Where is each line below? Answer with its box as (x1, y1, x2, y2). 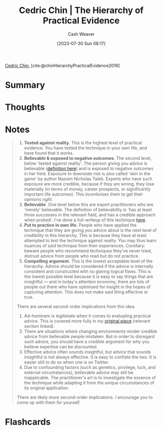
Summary (5, 80, 45, 91)
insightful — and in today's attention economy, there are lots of (24, 279, 150, 285)
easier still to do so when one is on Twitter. (24, 359, 110, 365)
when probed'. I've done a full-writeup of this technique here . (24, 217, 147, 223)
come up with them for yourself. (16, 399, 81, 405)
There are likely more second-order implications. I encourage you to (16, 395, 153, 400)
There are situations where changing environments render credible (24, 328, 158, 334)
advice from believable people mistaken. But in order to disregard (24, 334, 155, 339)
